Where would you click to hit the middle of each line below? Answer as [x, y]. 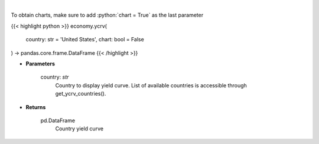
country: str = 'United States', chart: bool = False [85, 40]
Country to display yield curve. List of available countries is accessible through [151, 85]
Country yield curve [79, 129]
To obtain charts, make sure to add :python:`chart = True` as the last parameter [107, 15]
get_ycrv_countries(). [81, 94]
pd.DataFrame [58, 120]
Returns [36, 107]
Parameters [40, 63]
